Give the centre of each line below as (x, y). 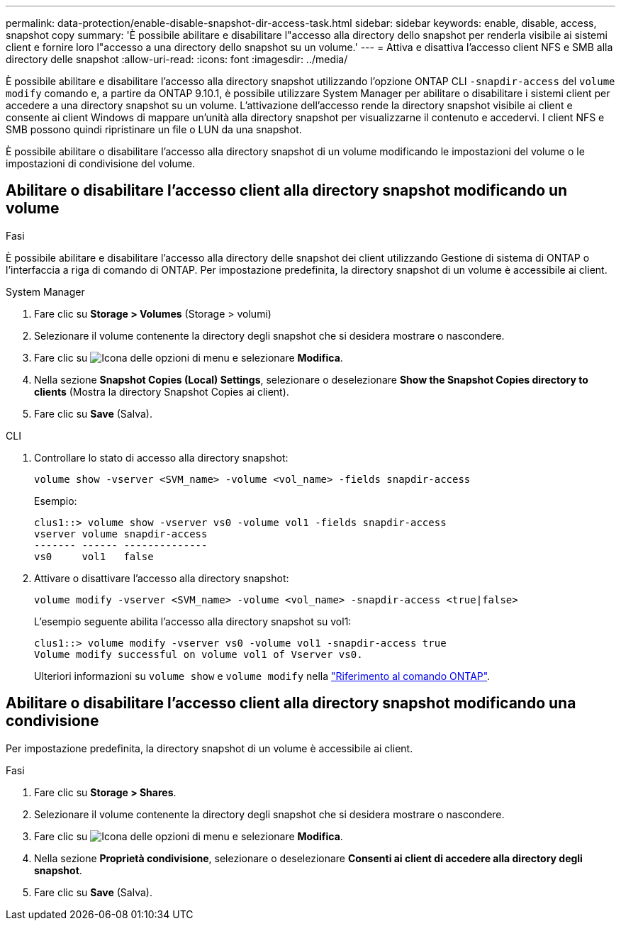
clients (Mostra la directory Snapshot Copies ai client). (162, 391)
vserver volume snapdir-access (121, 534)
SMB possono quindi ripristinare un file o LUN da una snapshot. (154, 129)
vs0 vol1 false (94, 556)
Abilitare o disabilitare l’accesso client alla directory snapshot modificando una (291, 703)
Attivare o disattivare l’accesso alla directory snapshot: (162, 578)
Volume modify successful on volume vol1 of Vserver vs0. (198, 654)
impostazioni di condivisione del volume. (101, 163)
